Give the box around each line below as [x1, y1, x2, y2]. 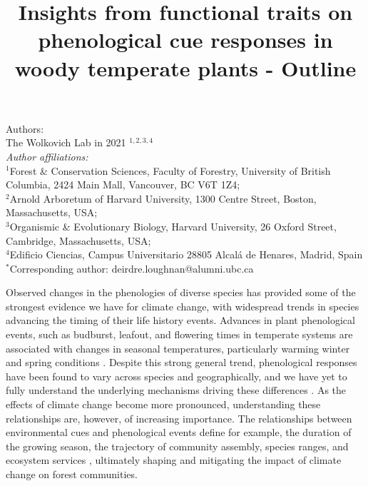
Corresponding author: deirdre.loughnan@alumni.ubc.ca [9, 260, 254, 275]
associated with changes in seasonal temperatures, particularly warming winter [6, 340, 350, 355]
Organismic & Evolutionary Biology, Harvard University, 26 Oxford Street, [9, 218, 337, 233]
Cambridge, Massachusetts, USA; [6, 233, 151, 248]
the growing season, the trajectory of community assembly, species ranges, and [6, 438, 349, 453]
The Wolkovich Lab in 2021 [6, 135, 126, 150]
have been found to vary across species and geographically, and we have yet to [6, 368, 347, 383]
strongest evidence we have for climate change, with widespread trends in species [6, 298, 359, 313]
